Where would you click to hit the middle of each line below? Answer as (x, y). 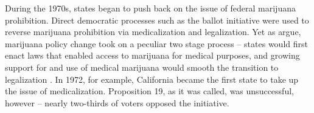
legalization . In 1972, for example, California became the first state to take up (152, 79)
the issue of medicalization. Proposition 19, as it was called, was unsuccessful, (149, 91)
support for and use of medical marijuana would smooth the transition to (142, 67)
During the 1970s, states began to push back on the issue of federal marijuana (150, 8)
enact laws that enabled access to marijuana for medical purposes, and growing (152, 55)
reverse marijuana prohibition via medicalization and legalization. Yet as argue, (153, 32)
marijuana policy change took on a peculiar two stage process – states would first (156, 43)
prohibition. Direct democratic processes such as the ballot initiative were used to (157, 20)
